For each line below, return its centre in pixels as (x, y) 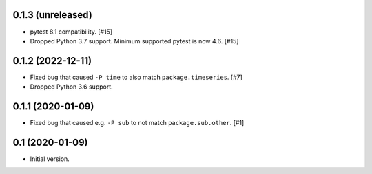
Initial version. (50, 159)
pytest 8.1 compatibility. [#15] (71, 32)
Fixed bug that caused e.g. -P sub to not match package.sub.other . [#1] (137, 123)
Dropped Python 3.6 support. (71, 87)
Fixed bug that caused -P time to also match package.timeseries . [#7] (136, 77)
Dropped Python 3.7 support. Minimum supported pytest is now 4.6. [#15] (134, 41)
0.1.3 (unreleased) (52, 15)
